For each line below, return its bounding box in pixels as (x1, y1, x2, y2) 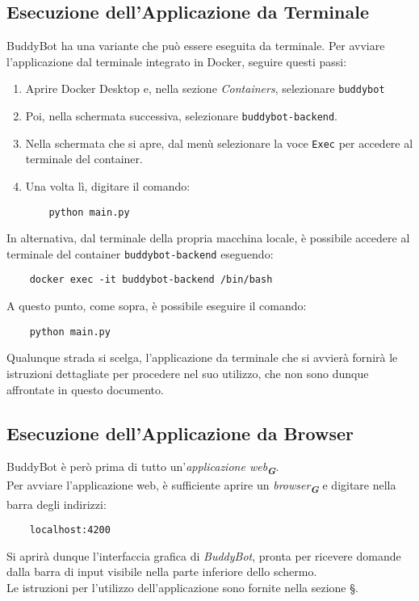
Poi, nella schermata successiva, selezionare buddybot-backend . (25, 107, 338, 124)
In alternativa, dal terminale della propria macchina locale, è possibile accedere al (6, 229, 410, 246)
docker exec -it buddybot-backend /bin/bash (29, 274, 273, 286)
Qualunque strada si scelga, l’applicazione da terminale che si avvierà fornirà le (6, 349, 398, 366)
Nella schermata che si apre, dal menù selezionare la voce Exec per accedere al (25, 134, 413, 151)
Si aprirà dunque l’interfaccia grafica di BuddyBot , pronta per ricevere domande (6, 547, 401, 564)
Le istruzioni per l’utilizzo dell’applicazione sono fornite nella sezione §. (6, 579, 358, 596)
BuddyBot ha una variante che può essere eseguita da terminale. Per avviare (6, 37, 385, 54)
